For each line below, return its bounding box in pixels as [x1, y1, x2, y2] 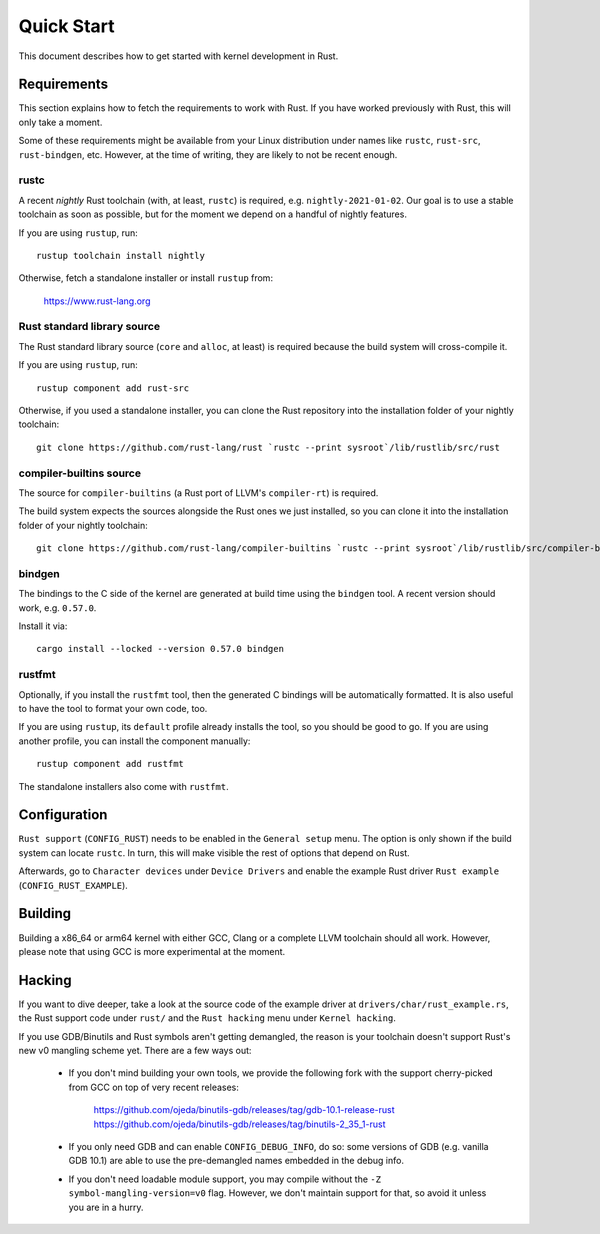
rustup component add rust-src [36, 382, 190, 394]
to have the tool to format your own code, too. [18, 702, 208, 714]
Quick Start [18, 15, 115, 37]
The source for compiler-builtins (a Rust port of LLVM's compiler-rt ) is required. [18, 486, 379, 499]
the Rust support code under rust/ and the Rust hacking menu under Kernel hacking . [18, 1012, 397, 1024]
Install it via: [18, 620, 68, 632]
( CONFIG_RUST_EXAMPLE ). [18, 879, 129, 891]
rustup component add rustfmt [36, 758, 185, 770]
